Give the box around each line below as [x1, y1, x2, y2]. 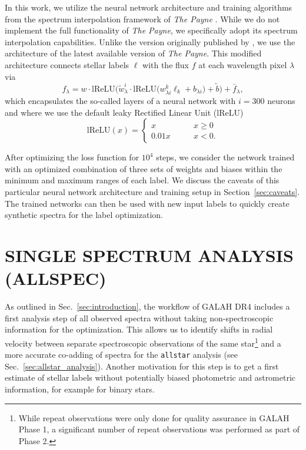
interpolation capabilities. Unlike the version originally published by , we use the [5, 35, 295, 48]
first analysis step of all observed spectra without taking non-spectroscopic [5, 311, 274, 324]
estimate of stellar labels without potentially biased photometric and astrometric [5, 371, 296, 384]
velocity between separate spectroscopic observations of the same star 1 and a [5, 335, 281, 349]
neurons [267, 95, 295, 107]
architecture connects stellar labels [5, 58, 129, 70]
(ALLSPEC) [5, 266, 107, 290]
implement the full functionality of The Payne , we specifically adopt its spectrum [5, 24, 298, 36]
